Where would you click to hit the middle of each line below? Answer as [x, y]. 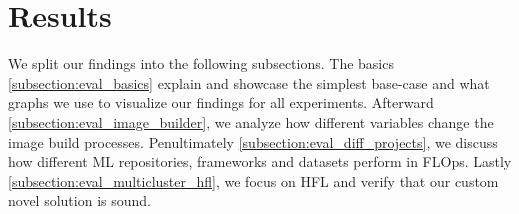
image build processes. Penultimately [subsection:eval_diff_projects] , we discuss [253, 141]
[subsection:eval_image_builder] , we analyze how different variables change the [251, 121]
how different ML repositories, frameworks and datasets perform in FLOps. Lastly [260, 161]
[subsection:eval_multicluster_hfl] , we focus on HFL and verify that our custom [253, 180]
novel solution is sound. [79, 200]
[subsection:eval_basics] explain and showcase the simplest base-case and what [249, 82]
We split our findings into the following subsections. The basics [201, 63]
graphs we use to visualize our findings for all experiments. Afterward [221, 102]
